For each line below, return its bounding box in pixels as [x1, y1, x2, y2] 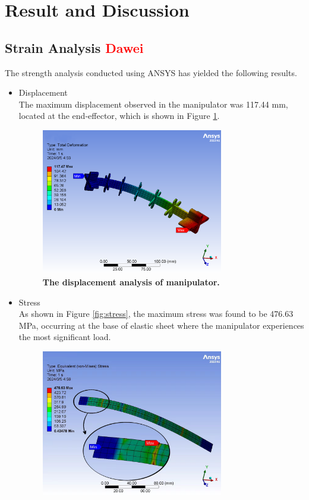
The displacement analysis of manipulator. [42, 276, 220, 288]
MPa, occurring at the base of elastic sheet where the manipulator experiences [18, 319, 304, 331]
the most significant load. [18, 331, 111, 343]
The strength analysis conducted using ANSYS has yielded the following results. [5, 66, 297, 78]
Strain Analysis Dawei [5, 38, 144, 56]
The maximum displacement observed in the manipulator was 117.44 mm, [18, 98, 288, 110]
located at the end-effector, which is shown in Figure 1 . [18, 109, 220, 122]
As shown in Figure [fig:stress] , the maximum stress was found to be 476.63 [18, 307, 294, 320]
